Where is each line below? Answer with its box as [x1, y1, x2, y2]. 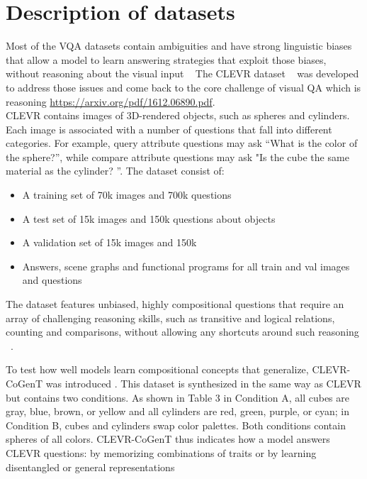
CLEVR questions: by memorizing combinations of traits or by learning [6, 445, 317, 460]
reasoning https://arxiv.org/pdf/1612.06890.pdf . [6, 94, 215, 109]
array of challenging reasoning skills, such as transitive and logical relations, [6, 310, 335, 325]
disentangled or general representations [6, 459, 175, 474]
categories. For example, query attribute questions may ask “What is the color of [6, 136, 358, 150]
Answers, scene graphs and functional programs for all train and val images [22, 258, 350, 273]
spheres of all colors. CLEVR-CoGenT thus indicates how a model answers [6, 431, 330, 446]
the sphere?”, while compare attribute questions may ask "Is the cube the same [6, 149, 349, 164]
